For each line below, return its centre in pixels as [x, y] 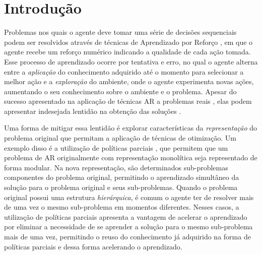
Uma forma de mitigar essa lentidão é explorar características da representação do [131, 128]
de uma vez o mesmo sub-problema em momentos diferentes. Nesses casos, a [122, 207]
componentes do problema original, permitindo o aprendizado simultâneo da [122, 177]
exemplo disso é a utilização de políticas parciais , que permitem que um [116, 147]
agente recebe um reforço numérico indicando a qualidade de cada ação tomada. [127, 52]
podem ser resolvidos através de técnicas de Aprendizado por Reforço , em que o [128, 42]
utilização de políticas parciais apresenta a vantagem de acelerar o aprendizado [126, 216]
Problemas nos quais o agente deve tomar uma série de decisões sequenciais [120, 32]
